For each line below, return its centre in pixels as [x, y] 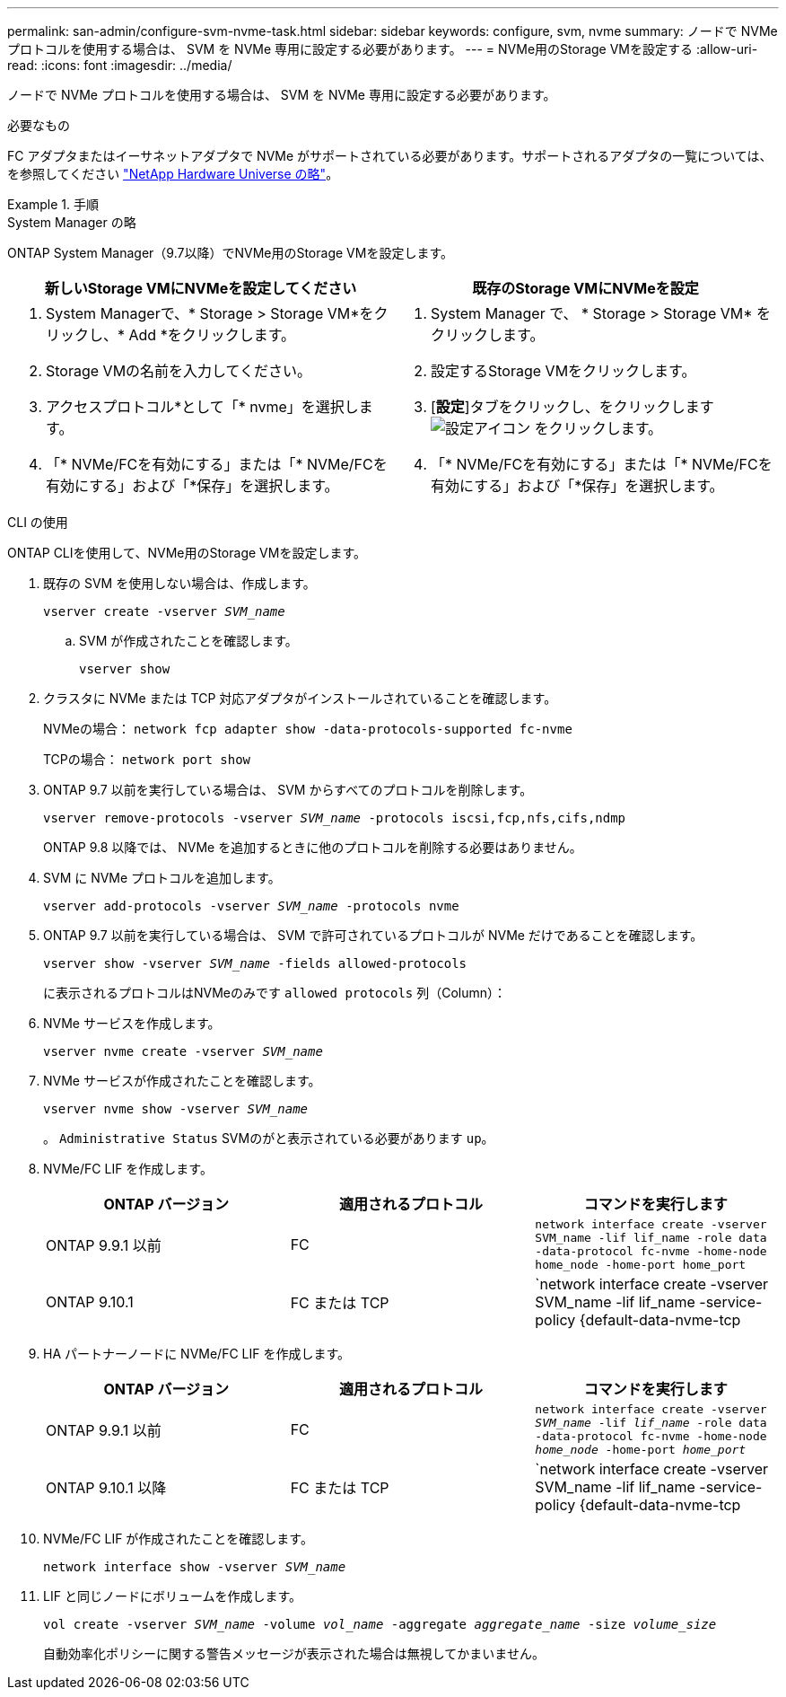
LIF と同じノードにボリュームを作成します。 [173, 1596]
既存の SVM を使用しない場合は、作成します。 [179, 583]
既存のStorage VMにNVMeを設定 [585, 288]
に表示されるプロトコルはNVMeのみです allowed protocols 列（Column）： [275, 993]
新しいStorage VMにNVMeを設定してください [201, 288]
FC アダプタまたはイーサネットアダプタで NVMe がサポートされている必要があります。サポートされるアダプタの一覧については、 [390, 156]
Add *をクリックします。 [212, 335]
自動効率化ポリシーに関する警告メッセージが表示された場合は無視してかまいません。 [294, 1653]
